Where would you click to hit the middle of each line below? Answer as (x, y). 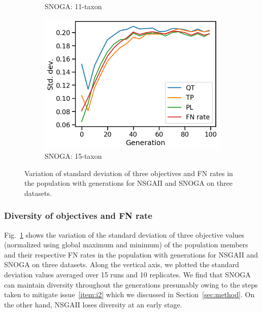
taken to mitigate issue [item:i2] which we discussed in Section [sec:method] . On (129, 294)
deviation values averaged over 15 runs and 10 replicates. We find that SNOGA (127, 275)
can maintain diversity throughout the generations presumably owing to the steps (131, 284)
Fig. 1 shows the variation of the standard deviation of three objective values (124, 234)
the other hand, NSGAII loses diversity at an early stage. (93, 304)
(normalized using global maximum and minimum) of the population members (126, 245)
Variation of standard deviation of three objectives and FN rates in (129, 173)
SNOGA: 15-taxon (73, 156)
